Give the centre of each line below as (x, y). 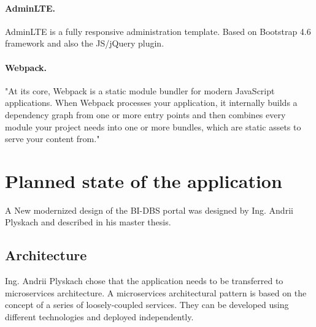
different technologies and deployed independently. (99, 317)
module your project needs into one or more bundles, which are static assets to (153, 126)
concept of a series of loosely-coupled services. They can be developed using (147, 305)
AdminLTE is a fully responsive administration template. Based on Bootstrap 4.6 (158, 31)
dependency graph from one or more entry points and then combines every (145, 114)
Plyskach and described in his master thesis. (88, 222)
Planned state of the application (144, 180)
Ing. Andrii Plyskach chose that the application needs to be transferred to (144, 281)
